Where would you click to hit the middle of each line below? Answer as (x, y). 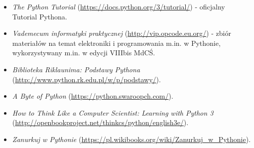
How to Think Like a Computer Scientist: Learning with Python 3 (113, 112)
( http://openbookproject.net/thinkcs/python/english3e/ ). (100, 122)
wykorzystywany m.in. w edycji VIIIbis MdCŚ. (84, 53)
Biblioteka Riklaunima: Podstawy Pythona (76, 69)
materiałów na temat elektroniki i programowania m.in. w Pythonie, (116, 43)
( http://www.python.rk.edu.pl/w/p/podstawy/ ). (86, 79)
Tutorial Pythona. (40, 16)
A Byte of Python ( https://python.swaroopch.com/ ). (93, 96)
